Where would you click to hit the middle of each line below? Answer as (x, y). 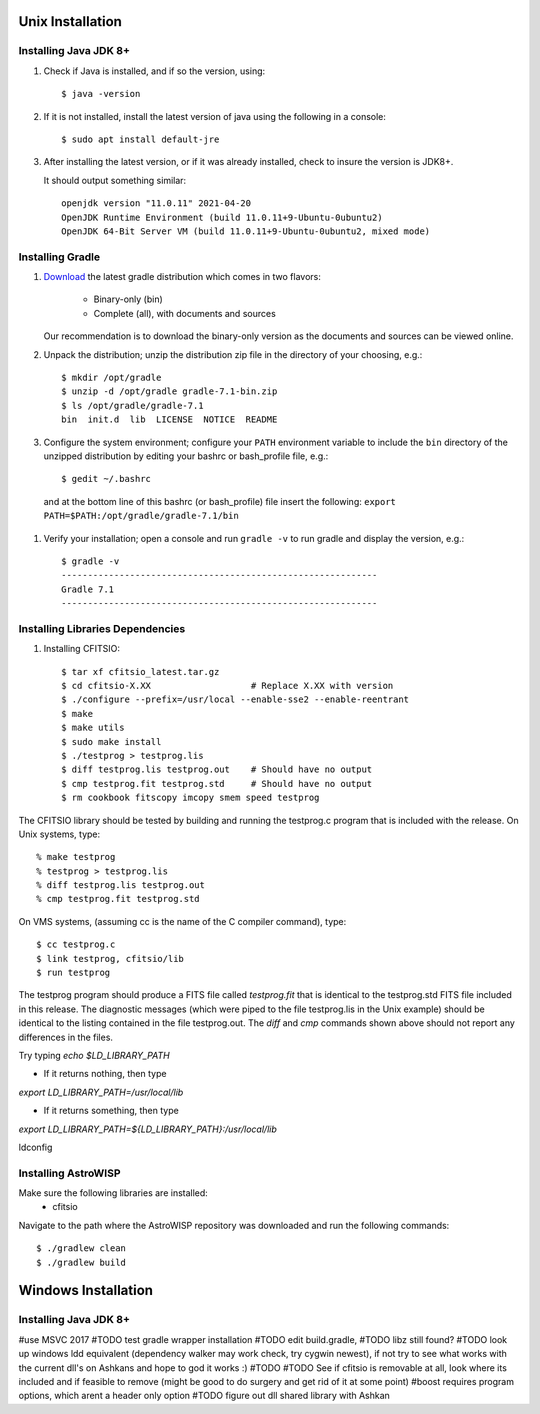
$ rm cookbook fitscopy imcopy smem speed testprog (190, 798)
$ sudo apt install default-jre (140, 139)
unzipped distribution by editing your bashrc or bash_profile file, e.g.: (186, 456)
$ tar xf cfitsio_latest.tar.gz (140, 671)
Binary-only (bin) (128, 299)
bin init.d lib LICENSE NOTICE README (169, 419)
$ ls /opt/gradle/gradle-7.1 (132, 405)
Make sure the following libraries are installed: (113, 1193)
